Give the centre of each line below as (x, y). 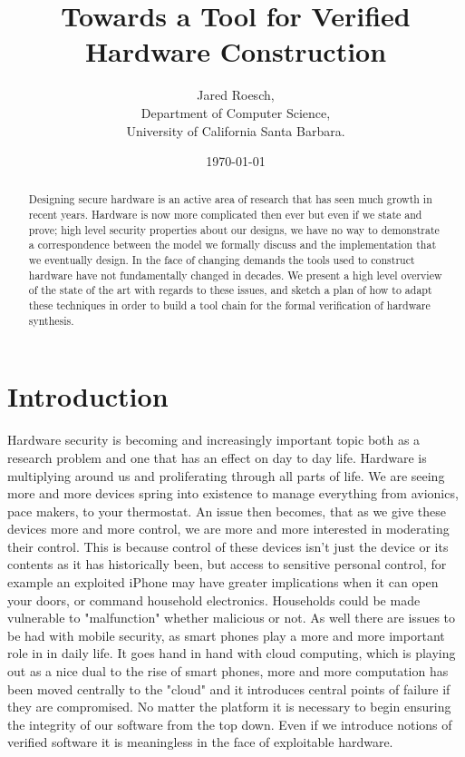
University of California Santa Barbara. (236, 130)
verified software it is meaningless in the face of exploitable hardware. (200, 742)
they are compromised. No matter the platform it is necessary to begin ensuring (229, 707)
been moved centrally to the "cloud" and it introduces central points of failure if (229, 688)
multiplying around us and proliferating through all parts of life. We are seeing (226, 475)
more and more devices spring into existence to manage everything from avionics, (233, 493)
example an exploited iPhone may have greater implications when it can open (223, 582)
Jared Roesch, (236, 95)
